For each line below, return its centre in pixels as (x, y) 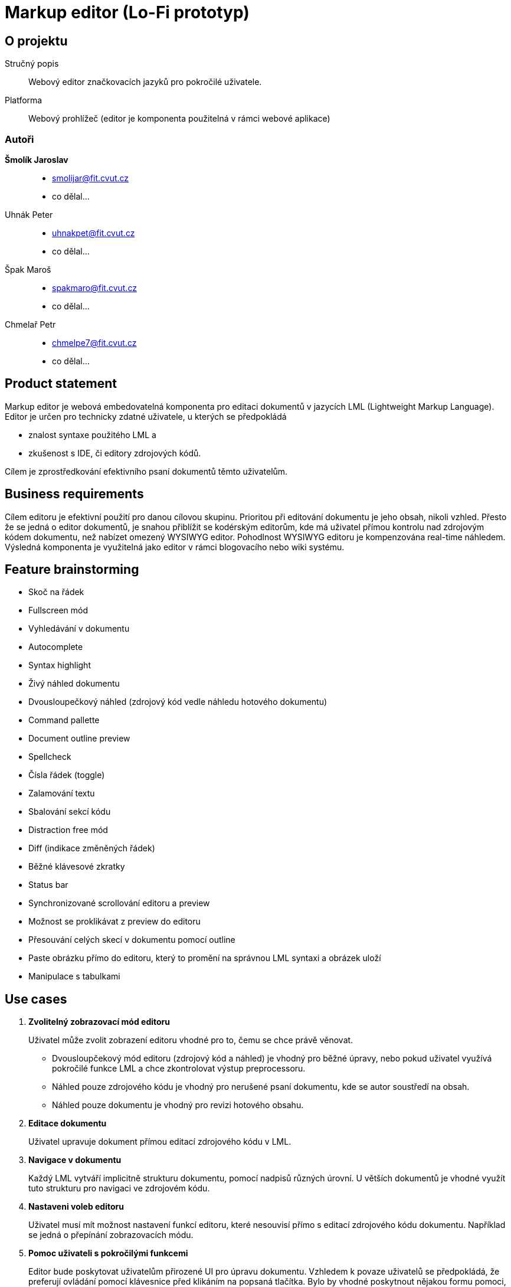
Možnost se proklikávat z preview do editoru (114, 922)
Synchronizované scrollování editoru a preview (119, 903)
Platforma (24, 100)
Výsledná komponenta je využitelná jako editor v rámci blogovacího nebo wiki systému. (175, 547)
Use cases (36, 999)
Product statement (61, 384)
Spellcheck (50, 757)
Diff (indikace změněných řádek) (92, 848)
